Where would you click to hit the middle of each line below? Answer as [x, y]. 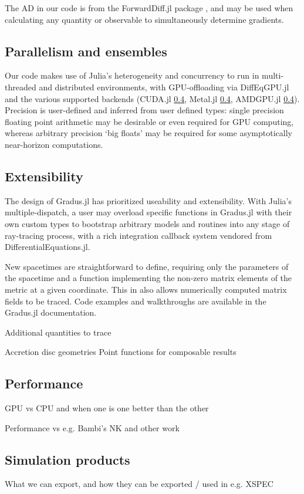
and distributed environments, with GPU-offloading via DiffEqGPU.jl [164, 87]
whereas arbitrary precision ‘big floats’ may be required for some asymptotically [148, 133]
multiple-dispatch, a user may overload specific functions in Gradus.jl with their [148, 212]
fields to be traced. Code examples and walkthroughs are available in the [136, 301]
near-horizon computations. [54, 144]
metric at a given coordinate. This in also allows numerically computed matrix [146, 289]
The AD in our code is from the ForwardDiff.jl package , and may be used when [149, 8]
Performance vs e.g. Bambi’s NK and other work [92, 427]
